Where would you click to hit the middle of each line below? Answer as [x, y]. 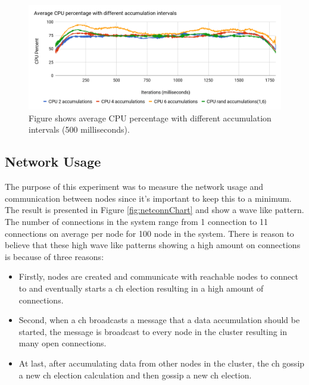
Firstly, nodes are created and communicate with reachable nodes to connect [158, 276]
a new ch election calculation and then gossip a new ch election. [135, 375]
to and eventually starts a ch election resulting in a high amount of [141, 288]
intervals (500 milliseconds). [79, 129]
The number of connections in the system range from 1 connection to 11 [137, 222]
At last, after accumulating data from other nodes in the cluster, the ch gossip [162, 363]
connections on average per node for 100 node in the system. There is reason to [149, 233]
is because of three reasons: [54, 256]
